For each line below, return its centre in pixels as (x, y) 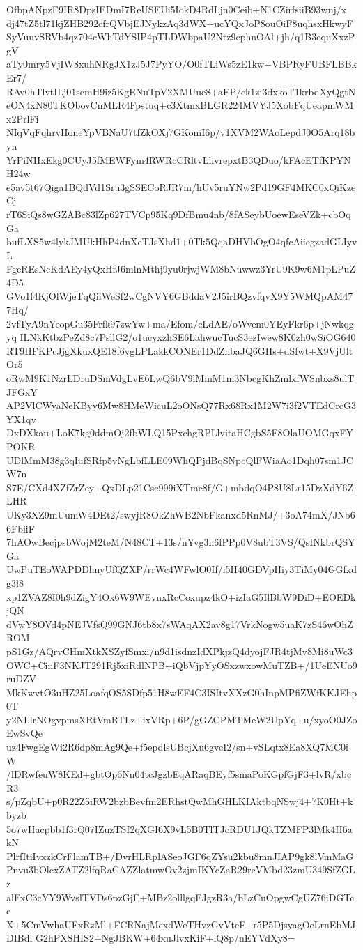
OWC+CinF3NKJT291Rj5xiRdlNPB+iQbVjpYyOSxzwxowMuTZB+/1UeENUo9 (182, 665)
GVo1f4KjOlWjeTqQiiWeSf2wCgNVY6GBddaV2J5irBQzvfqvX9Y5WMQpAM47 (180, 296)
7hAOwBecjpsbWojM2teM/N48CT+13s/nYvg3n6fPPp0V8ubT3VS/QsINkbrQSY (181, 542)
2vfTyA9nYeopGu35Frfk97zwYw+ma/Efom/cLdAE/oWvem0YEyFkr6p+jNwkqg (180, 323)
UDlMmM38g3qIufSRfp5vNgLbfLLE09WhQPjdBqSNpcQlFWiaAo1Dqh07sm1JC (180, 460)
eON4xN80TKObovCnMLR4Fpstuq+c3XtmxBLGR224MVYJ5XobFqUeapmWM (180, 105)
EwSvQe (24, 733)
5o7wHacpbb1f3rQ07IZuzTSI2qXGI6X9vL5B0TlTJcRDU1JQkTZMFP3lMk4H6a (179, 828)
